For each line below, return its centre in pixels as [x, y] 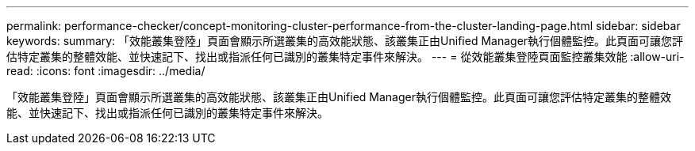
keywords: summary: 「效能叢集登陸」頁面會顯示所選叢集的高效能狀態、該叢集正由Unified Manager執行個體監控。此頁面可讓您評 [345, 41]
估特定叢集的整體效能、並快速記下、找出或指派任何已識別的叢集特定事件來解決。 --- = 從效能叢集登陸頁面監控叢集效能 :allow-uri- [346, 57]
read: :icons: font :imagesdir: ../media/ [106, 71]
